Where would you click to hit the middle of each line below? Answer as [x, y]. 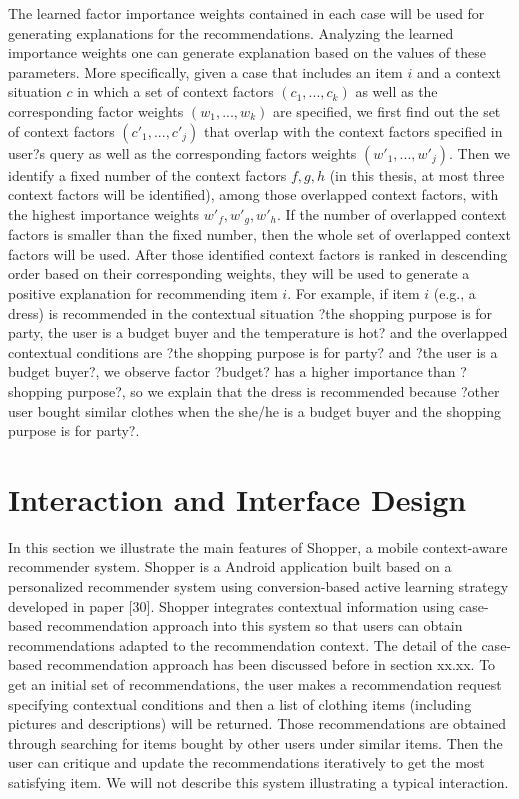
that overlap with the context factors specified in [353, 130]
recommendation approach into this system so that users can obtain [254, 625]
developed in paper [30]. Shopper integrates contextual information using [231, 605]
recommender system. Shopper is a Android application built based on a [230, 566]
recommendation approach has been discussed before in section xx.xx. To [271, 664]
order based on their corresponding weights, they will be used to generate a [239, 273]
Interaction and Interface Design [237, 498]
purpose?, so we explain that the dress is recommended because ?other [283, 390]
